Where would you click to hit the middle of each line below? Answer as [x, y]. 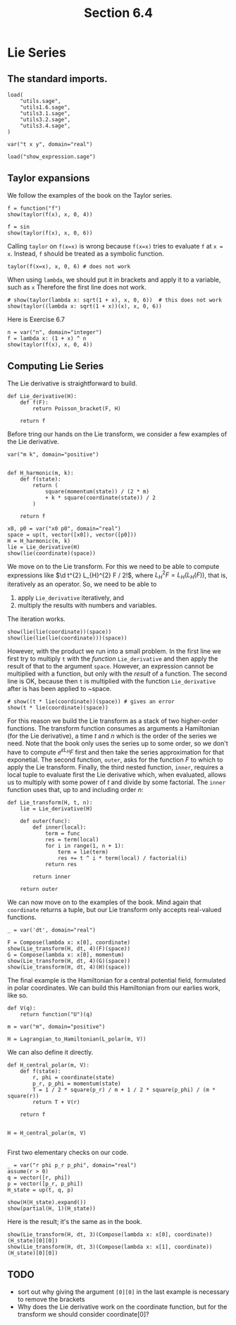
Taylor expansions [49, 178]
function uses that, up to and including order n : [75, 789]
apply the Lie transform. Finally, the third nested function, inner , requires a [116, 767]
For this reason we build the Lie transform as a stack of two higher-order [113, 721]
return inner [52, 877]
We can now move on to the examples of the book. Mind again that [105, 902]
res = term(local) [72, 839]
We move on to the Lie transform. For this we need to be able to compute [113, 566]
